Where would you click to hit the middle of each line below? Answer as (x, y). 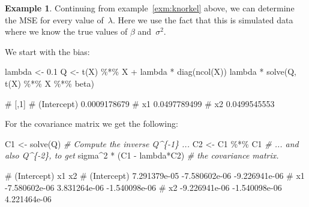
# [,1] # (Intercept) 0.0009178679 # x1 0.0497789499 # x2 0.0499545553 (140, 103)
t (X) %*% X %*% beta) (49, 83)
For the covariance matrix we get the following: (91, 124)
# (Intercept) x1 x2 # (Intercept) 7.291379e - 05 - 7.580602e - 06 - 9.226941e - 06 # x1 (155, 175)
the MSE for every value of (54, 19)
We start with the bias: (47, 51)
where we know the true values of (66, 31)
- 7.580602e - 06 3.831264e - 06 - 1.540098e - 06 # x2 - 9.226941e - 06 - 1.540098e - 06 (143, 187)
